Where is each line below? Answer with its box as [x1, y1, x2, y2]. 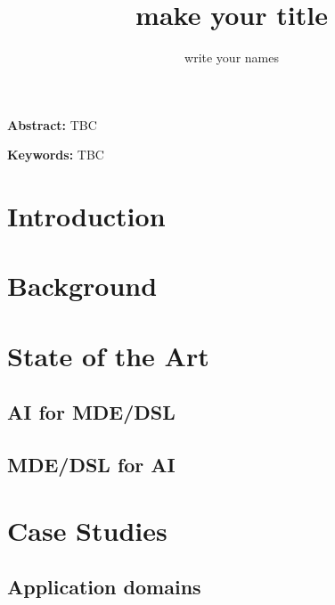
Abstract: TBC [7, 115, 97, 134]
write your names [184, 48, 279, 67]
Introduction [7, 198, 166, 234]
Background [7, 267, 158, 304]
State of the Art [7, 337, 209, 373]
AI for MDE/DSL [7, 398, 176, 426]
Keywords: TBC [7, 145, 104, 164]
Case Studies [7, 511, 167, 548]
